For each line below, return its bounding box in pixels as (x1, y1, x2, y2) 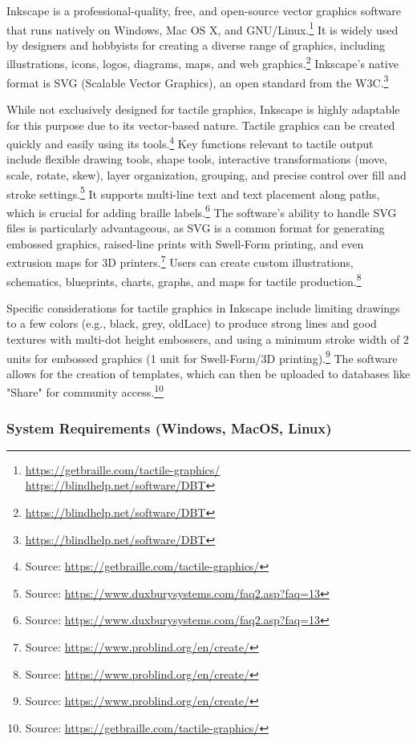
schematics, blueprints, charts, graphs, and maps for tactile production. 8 (6, 270, 362, 289)
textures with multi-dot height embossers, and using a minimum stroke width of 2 (6, 330, 409, 347)
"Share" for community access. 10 (6, 381, 164, 401)
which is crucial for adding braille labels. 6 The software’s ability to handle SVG (6, 201, 397, 220)
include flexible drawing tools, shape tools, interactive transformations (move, (6, 151, 388, 167)
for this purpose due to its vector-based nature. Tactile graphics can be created (6, 116, 395, 133)
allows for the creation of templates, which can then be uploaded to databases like (6, 365, 411, 381)
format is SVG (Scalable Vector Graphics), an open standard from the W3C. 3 (6, 71, 389, 91)
